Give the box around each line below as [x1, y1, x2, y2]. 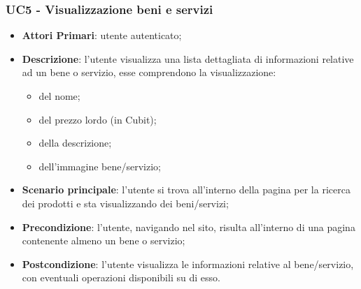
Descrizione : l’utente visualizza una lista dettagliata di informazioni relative [22, 51, 354, 66]
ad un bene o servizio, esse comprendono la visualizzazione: [22, 65, 276, 80]
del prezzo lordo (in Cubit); [38, 112, 157, 126]
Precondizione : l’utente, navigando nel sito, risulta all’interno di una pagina [22, 219, 355, 234]
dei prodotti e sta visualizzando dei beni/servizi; [22, 195, 229, 210]
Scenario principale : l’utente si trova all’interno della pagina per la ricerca [22, 182, 351, 197]
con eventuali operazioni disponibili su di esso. [22, 270, 220, 285]
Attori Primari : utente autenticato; [22, 28, 182, 43]
